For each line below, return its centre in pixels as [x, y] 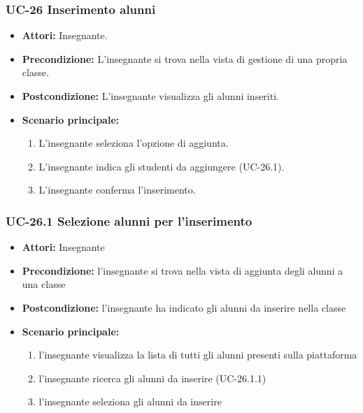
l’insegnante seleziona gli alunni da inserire [130, 401]
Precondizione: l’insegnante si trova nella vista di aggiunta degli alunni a [183, 270]
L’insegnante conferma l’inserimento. [117, 190]
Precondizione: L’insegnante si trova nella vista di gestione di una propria [185, 58]
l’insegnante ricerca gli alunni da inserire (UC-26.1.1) [152, 378]
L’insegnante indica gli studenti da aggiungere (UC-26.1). [162, 166]
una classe [44, 284]
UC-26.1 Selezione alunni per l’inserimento [129, 220]
